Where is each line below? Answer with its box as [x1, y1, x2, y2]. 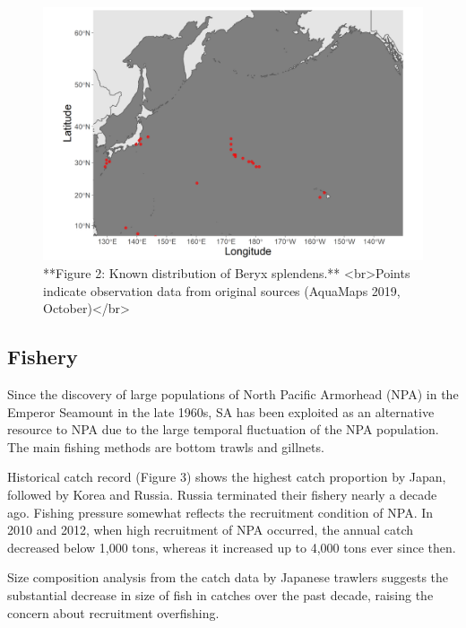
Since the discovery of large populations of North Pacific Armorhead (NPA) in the [7, 384, 459, 403]
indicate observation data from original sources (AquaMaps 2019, [43, 281, 401, 300]
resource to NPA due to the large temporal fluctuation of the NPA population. [7, 420, 439, 439]
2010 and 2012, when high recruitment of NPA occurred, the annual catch [7, 520, 414, 539]
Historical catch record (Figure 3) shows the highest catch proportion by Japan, [7, 467, 446, 486]
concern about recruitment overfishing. [7, 603, 220, 622]
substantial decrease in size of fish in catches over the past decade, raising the [7, 585, 434, 604]
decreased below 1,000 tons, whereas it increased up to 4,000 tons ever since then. [7, 537, 456, 556]
